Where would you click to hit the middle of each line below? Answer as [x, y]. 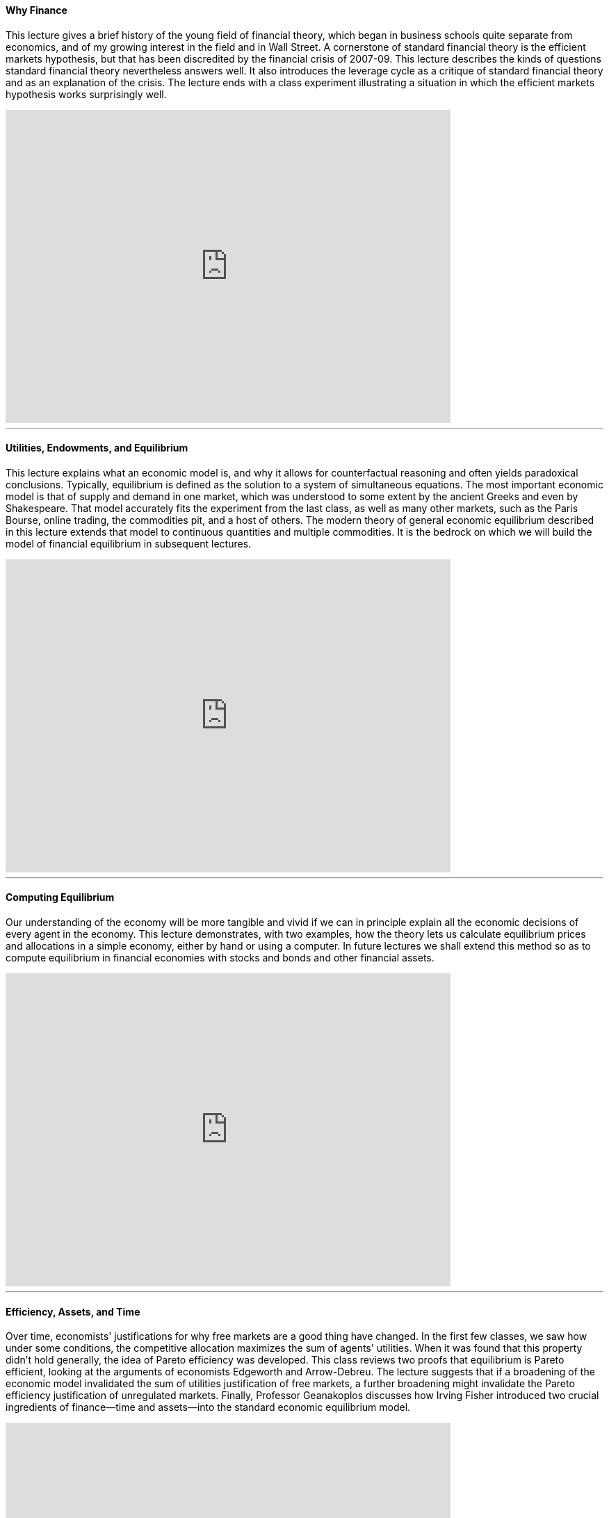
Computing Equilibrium [60, 897]
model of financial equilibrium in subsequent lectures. [129, 543]
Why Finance [36, 10]
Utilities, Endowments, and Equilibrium [97, 448]
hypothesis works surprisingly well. [86, 94]
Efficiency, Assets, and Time [73, 1311]
